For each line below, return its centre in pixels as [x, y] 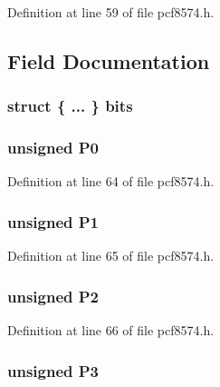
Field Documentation [109, 60]
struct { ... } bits [70, 106]
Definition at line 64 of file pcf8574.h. [111, 181]
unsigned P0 [53, 148]
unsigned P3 [53, 370]
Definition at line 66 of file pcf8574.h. [111, 330]
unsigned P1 [53, 221]
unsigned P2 [53, 296]
